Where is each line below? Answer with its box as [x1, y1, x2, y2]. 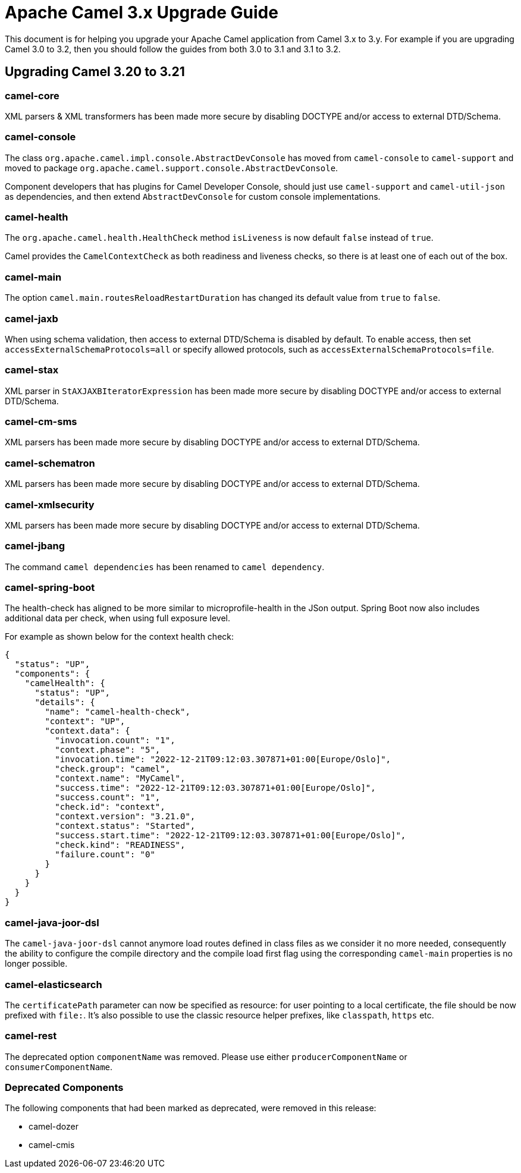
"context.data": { [45, 726, 130, 736]
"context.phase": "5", [55, 745, 161, 755]
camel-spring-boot [5, 581, 95, 594]
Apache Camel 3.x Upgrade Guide [5, 2, 278, 23]
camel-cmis [29, 1140, 75, 1150]
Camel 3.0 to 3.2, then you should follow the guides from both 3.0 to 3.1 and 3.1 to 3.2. [5, 43, 341, 54]
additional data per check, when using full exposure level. [5, 613, 230, 624]
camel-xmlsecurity [5, 498, 95, 511]
